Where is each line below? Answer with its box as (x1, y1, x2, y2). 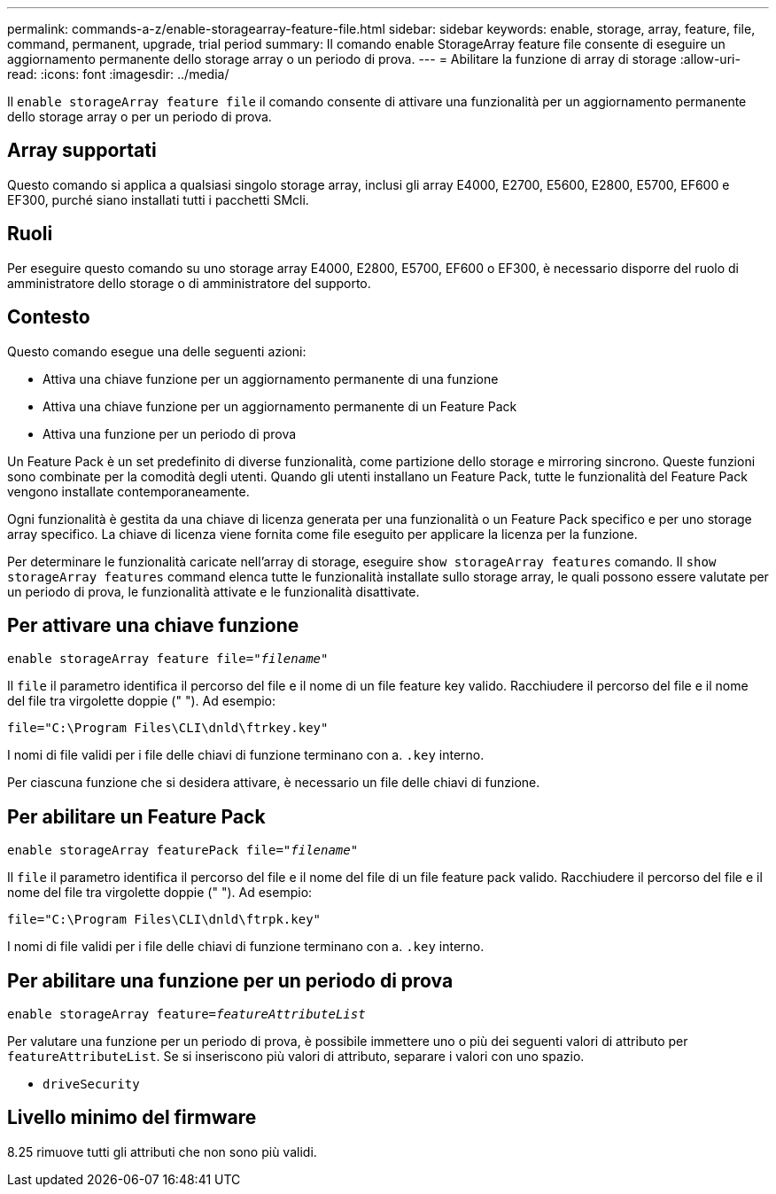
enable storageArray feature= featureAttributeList (7, 1007, 366, 1022)
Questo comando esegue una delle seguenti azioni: (7, 343, 307, 359)
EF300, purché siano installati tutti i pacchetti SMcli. (7, 191, 309, 207)
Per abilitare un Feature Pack (7, 805, 266, 828)
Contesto (7, 306, 90, 329)
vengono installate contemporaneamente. (7, 483, 250, 499)
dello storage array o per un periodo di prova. (7, 109, 272, 124)
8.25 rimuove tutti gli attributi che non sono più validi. (7, 1143, 317, 1159)
